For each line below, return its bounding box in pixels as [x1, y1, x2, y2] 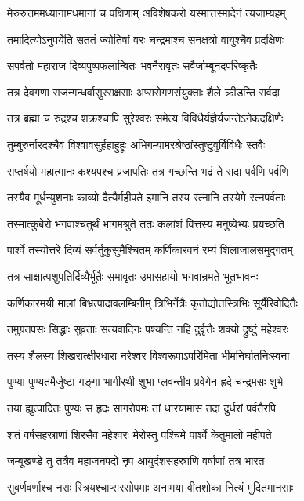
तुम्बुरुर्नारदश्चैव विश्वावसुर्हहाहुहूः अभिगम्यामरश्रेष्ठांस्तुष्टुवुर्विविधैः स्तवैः [7, 136, 266, 152]
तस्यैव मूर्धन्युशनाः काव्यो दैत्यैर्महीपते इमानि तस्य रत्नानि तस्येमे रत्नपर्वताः [7, 189, 286, 205]
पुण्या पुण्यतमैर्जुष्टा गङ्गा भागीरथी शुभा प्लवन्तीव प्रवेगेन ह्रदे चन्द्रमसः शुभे [7, 373, 284, 390]
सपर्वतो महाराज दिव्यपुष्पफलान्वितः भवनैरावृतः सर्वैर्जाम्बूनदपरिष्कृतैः [7, 57, 258, 74]
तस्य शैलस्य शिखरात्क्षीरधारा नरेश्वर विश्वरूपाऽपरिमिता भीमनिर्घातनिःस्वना [7, 347, 290, 363]
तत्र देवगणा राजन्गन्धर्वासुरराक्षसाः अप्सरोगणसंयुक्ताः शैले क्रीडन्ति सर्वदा [7, 83, 280, 100]
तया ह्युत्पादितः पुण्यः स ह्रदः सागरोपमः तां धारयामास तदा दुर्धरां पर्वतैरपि [7, 399, 277, 416]
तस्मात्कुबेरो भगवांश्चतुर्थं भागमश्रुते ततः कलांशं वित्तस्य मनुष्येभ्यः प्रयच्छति [7, 215, 284, 231]
